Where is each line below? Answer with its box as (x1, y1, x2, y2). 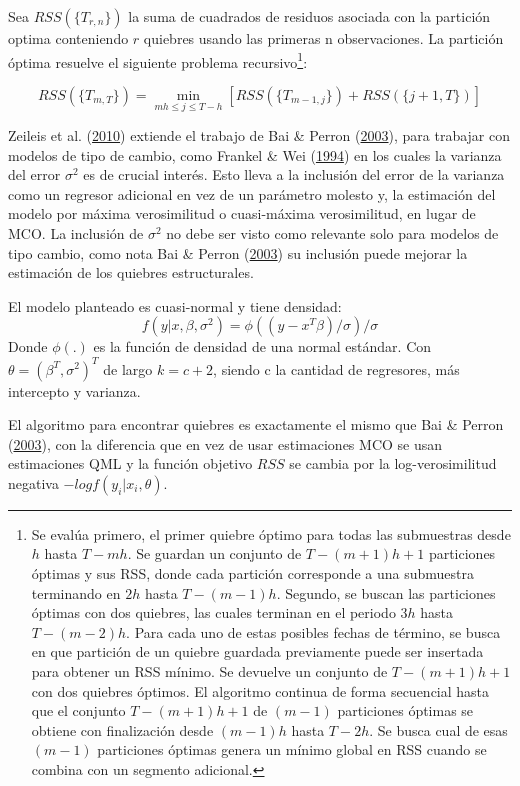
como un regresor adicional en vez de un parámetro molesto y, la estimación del (8, 183, 496, 204)
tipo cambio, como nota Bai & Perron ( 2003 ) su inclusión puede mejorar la (8, 242, 468, 263)
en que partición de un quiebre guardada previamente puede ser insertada (31, 641, 484, 662)
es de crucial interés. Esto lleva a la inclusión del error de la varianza (83, 164, 505, 185)
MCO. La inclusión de (8, 223, 144, 244)
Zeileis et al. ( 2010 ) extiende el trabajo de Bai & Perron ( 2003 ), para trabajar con (8, 125, 510, 146)
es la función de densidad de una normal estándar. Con (93, 336, 432, 357)
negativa (8, 472, 59, 493)
